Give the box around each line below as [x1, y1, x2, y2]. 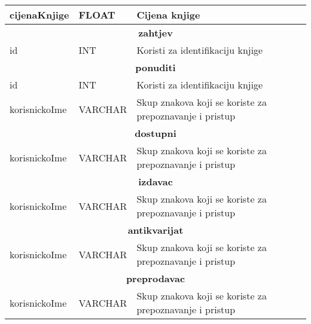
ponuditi [135, 60, 176, 74]
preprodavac [126, 271, 185, 285]
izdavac [138, 175, 173, 188]
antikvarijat [127, 223, 184, 237]
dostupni [135, 126, 176, 140]
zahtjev [138, 26, 173, 39]
